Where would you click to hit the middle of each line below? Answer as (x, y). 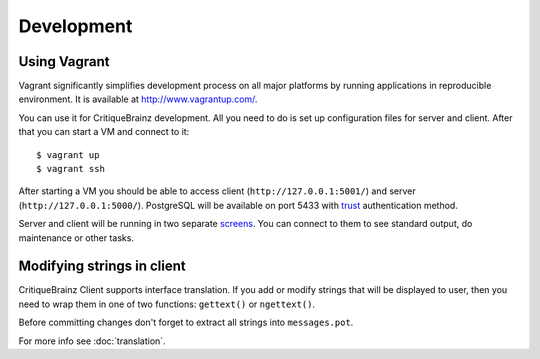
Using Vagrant (64, 61)
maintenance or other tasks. (76, 237)
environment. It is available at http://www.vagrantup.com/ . (138, 99)
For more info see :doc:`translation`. (92, 341)
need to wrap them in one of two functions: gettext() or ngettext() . (166, 304)
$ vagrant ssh (70, 169)
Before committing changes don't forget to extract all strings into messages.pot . (186, 322)
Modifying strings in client (102, 266)
